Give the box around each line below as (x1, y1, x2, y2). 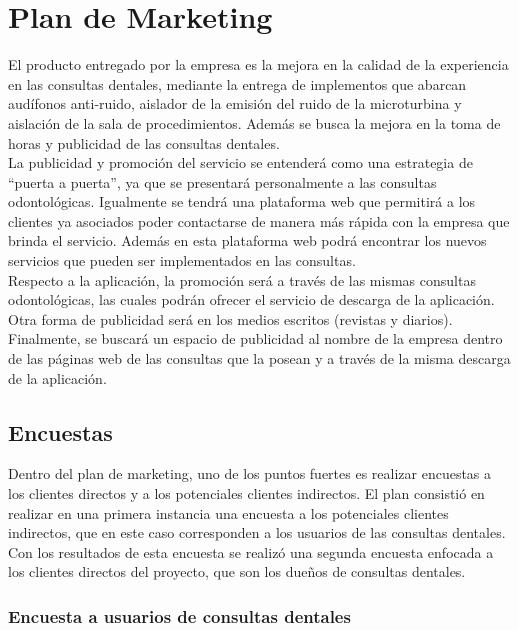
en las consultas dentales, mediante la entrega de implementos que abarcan (8, 73, 467, 94)
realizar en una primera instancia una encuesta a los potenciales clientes (8, 502, 449, 523)
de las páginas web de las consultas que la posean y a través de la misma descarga (8, 348, 511, 369)
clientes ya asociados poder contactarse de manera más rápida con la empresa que (8, 210, 510, 231)
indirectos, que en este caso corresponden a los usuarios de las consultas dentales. (8, 522, 506, 543)
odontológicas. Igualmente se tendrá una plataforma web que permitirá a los (8, 191, 476, 212)
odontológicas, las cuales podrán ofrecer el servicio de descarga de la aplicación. (8, 289, 495, 310)
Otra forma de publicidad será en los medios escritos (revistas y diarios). (8, 308, 453, 329)
